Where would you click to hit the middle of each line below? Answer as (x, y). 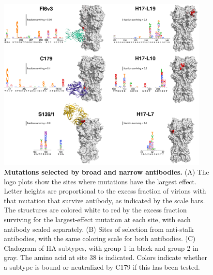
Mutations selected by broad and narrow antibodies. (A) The (106, 171)
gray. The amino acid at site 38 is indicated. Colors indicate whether (106, 257)
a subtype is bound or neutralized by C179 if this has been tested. (102, 267)
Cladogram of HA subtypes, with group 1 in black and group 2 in (101, 248)
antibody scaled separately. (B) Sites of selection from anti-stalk (99, 229)
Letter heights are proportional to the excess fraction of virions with (105, 191)
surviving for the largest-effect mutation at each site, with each (97, 219)
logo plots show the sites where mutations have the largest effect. (100, 181)
